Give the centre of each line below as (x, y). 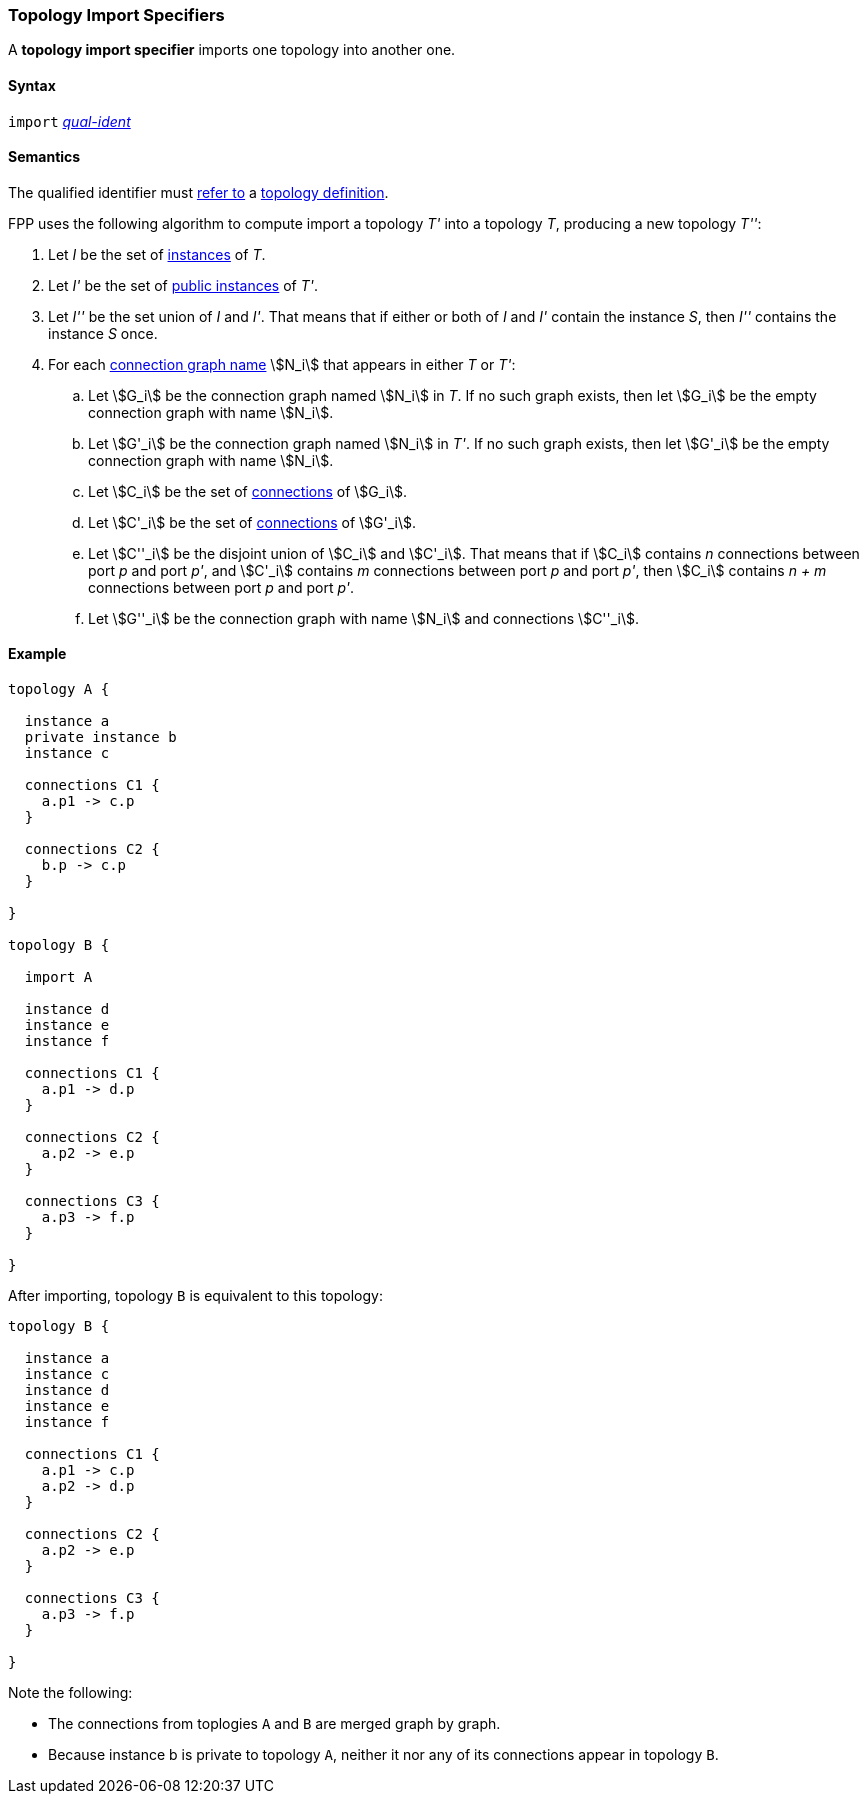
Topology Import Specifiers (116, 15)
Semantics (44, 157)
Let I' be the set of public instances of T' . (183, 285)
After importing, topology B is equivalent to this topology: (196, 1296)
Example (37, 654)
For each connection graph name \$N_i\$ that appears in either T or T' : (282, 364)
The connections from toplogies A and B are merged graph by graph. (274, 1724)
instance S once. (103, 333)
